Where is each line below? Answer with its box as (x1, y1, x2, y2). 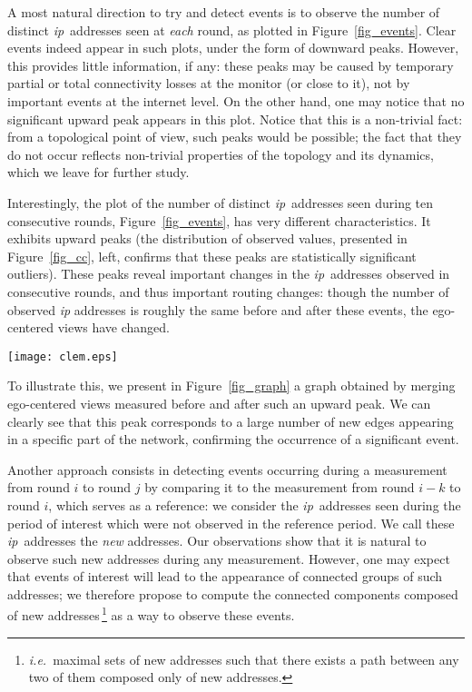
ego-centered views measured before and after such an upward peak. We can (7, 393, 431, 412)
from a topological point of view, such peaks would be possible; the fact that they (7, 127, 462, 146)
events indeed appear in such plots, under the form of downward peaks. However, (7, 38, 459, 57)
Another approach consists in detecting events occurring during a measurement (7, 460, 447, 479)
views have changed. (57, 318, 170, 337)
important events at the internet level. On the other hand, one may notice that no (7, 91, 465, 110)
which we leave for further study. (7, 163, 190, 182)
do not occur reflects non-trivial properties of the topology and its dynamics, (7, 144, 434, 163)
